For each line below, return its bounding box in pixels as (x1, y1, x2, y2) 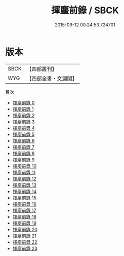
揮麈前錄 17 (12, 207, 36, 213)
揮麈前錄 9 (12, 157, 35, 163)
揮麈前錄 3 (12, 119, 35, 125)
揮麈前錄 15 (12, 195, 36, 201)
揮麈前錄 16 (12, 201, 37, 207)
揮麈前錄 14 (12, 188, 37, 194)
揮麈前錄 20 (12, 226, 38, 232)
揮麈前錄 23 (12, 245, 37, 251)
